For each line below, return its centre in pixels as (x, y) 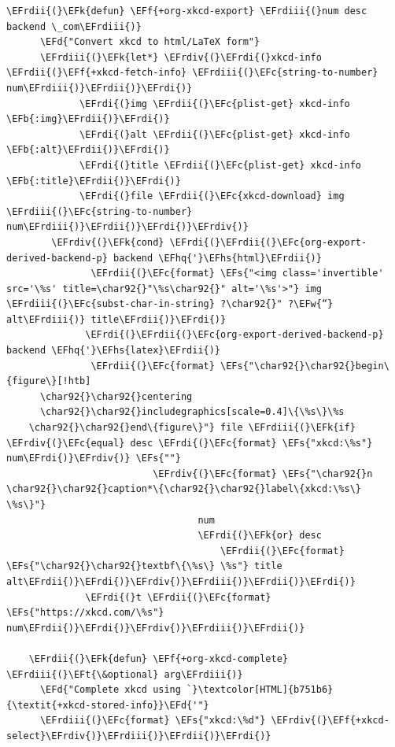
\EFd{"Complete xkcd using (110, 690)
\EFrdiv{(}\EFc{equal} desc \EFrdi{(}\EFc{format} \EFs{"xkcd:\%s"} (190, 443)
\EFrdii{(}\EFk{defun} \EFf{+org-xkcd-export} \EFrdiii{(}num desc (187, 11)
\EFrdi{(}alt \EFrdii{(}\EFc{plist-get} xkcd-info (215, 134)
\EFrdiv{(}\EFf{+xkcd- (330, 721)
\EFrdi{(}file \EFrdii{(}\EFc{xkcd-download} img (212, 196)
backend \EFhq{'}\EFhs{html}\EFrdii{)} (218, 258)
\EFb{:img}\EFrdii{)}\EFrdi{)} (88, 119)
